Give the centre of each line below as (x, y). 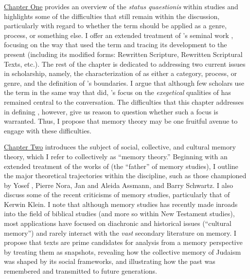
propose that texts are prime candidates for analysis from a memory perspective (123, 242)
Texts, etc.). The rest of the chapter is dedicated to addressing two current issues (125, 64)
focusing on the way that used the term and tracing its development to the (116, 45)
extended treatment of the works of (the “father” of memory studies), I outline (121, 166)
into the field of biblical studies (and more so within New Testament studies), (119, 214)
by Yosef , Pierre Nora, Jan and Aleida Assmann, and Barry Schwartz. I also (118, 185)
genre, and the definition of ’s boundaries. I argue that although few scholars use (124, 83)
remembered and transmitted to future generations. (80, 271)
